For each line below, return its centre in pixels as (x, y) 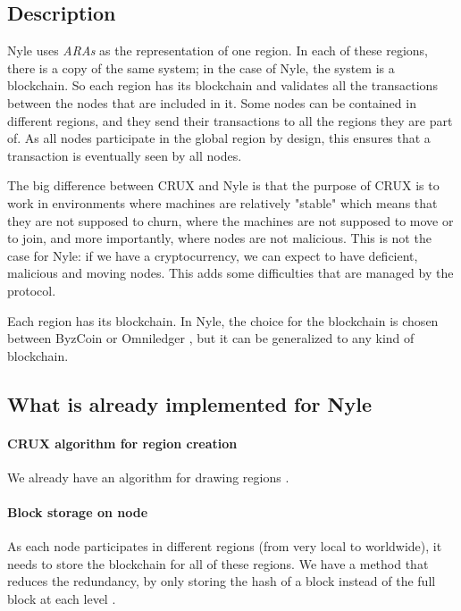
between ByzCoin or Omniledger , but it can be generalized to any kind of (211, 338)
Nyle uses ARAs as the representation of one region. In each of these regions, (218, 50)
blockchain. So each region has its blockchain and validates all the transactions (222, 85)
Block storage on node (78, 512)
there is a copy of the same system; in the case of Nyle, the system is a (201, 67)
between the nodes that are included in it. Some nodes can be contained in (212, 102)
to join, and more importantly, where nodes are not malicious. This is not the (219, 238)
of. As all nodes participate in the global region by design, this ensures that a (219, 138)
